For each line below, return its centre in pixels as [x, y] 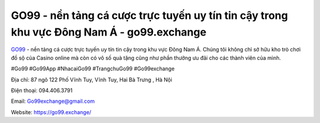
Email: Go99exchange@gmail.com [53, 101]
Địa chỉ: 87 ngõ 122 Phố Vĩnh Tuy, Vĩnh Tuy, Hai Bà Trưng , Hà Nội [92, 79]
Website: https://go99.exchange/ [51, 112]
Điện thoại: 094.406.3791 [42, 90]
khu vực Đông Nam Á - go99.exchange [109, 32]
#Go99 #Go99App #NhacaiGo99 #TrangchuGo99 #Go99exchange [93, 69]
